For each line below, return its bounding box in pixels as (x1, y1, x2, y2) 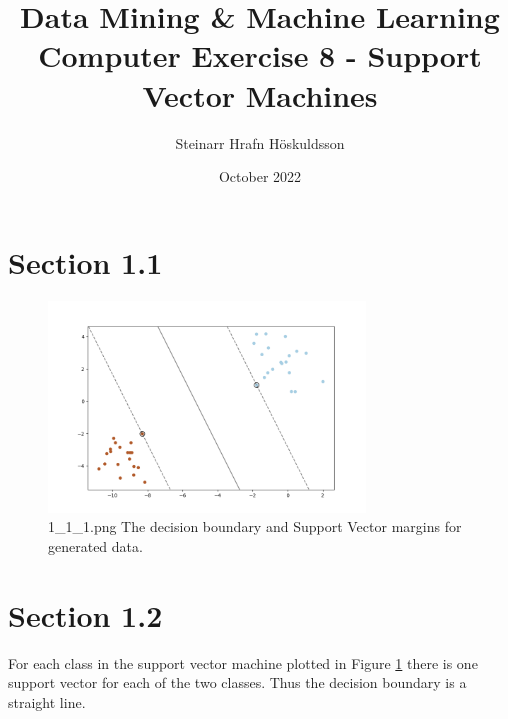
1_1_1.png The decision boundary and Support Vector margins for (48, 516, 462, 537)
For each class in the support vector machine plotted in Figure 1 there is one (8, 652, 478, 673)
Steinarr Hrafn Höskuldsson (175, 132, 345, 153)
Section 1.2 (8, 594, 163, 635)
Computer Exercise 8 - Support (38, 35, 482, 76)
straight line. (8, 691, 86, 712)
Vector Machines (142, 74, 378, 115)
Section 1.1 (8, 241, 163, 282)
